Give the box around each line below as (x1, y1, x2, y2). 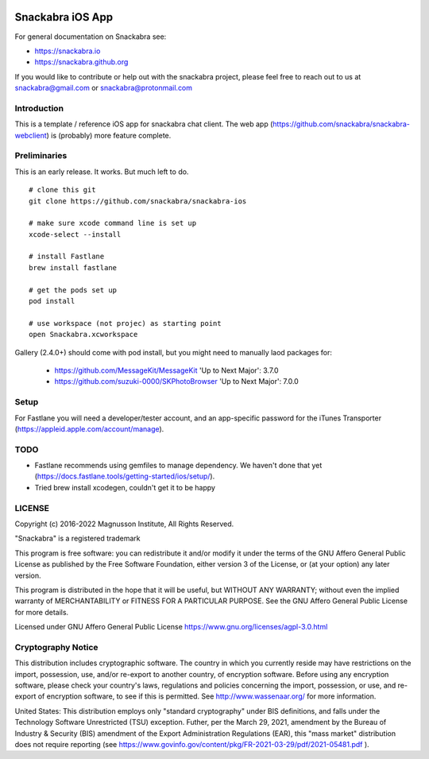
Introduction (14, 103, 64, 114)
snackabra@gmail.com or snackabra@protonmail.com (14, 83, 193, 93)
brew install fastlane (29, 263, 118, 272)
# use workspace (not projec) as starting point (29, 319, 222, 327)
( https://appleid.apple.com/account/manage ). (14, 424, 164, 433)
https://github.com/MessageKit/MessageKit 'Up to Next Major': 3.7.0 (54, 366, 279, 375)
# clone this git (29, 185, 96, 195)
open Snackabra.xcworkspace (29, 330, 138, 339)
